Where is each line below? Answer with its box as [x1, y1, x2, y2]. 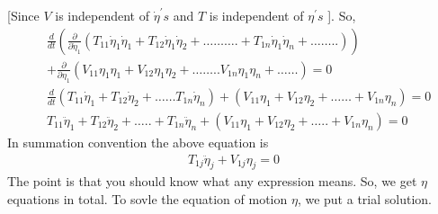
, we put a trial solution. [297, 190, 432, 208]
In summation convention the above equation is [7, 132, 269, 151]
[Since [7, 6, 40, 24]
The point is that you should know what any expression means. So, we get [7, 172, 417, 191]
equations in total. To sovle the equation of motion [7, 190, 288, 208]
